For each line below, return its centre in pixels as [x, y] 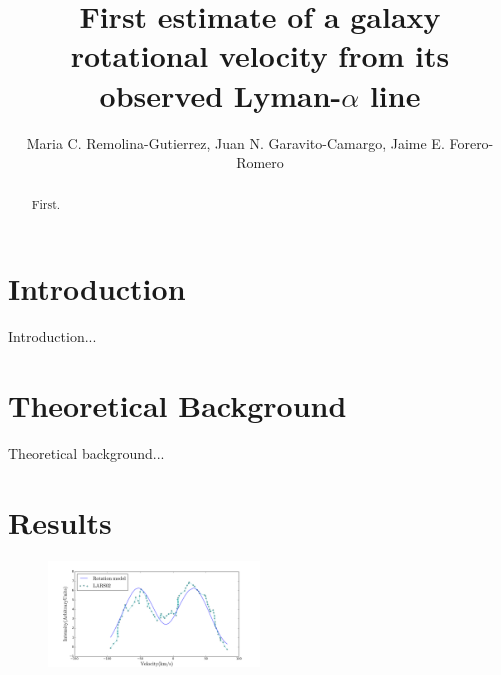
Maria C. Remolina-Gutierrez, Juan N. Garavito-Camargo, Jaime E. [235, 142]
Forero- [471, 142]
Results [60, 521]
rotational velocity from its [260, 55]
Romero [260, 162]
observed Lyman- [220, 94]
